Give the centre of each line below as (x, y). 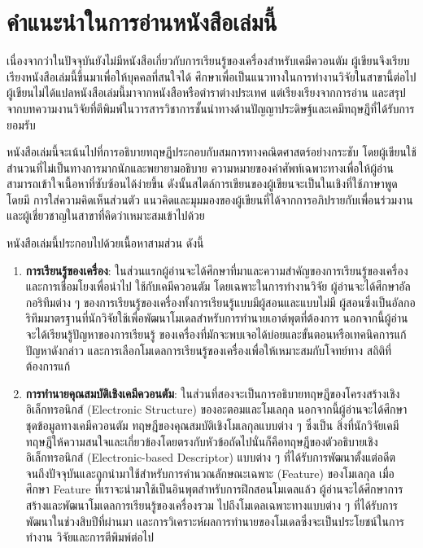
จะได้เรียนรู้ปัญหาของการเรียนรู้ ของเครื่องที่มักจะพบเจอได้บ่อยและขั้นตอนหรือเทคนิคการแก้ (216, 334)
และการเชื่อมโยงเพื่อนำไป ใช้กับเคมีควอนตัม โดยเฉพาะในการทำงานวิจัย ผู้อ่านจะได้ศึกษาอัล (218, 286)
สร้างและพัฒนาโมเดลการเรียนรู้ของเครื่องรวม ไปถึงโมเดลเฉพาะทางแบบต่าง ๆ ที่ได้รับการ (211, 504)
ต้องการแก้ (48, 366)
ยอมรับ (21, 124)
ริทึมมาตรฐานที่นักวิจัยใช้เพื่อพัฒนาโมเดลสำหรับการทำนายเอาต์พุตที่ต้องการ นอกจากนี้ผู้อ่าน (217, 318)
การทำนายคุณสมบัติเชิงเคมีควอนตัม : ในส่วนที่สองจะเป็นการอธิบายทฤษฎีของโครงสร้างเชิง (213, 393)
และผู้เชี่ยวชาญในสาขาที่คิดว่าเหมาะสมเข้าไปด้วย (106, 215)
